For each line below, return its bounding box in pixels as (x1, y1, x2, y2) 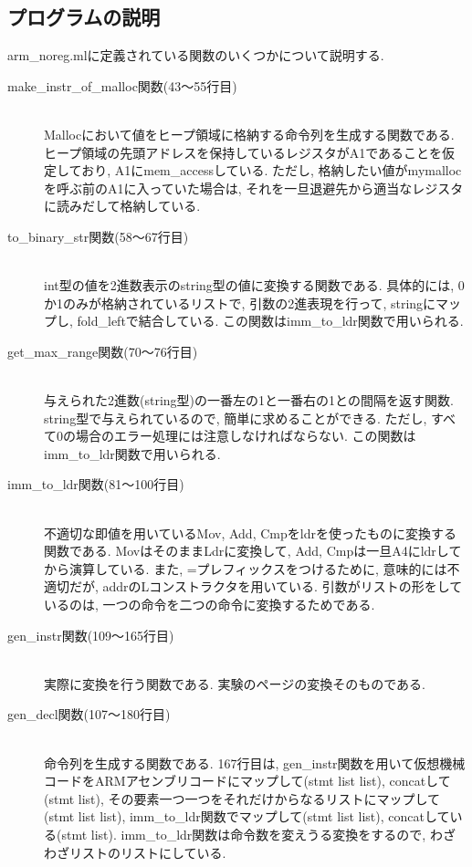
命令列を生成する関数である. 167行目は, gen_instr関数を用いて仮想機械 (44, 753, 466, 772)
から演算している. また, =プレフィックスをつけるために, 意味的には (44, 559, 447, 578)
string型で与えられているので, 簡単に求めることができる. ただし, (44, 408, 427, 427)
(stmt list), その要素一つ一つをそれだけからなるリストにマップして (44, 789, 441, 808)
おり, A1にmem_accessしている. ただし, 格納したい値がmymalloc (81, 161, 462, 180)
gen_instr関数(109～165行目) (7, 625, 174, 644)
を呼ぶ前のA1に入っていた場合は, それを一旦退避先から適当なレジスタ (44, 178, 464, 197)
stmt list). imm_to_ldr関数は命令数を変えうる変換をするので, (61, 824, 426, 843)
